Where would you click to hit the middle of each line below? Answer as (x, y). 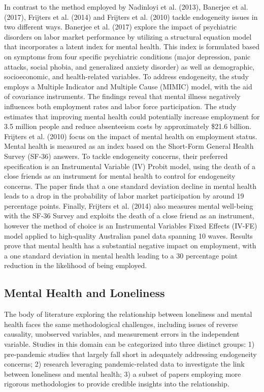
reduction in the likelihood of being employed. (76, 265)
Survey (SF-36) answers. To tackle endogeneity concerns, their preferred (116, 156)
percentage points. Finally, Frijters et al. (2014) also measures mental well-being (129, 205)
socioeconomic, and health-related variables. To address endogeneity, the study (126, 76)
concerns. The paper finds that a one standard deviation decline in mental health (130, 186)
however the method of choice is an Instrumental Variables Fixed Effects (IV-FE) (131, 226)
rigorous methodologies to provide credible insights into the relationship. (117, 384)
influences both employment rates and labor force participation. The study (120, 106)
